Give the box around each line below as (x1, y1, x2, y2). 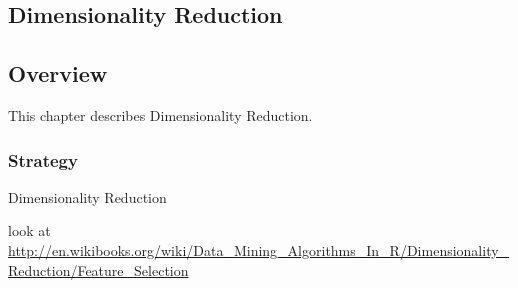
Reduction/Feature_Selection (8, 259, 189, 280)
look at (8, 220, 51, 241)
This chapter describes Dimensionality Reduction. (8, 104, 313, 125)
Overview (8, 58, 108, 89)
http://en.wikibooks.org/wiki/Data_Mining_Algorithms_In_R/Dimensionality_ (8, 239, 510, 260)
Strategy (8, 147, 78, 172)
